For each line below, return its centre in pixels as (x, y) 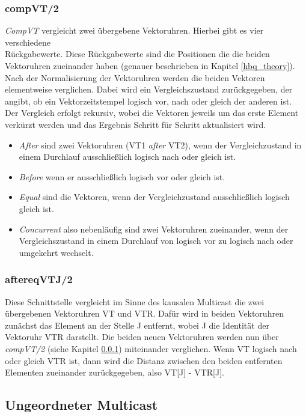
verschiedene (28, 42)
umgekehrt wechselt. (56, 252)
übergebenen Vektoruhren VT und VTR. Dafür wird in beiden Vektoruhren (144, 313)
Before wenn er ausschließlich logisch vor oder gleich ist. (122, 176)
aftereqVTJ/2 (39, 279)
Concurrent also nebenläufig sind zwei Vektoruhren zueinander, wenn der (154, 229)
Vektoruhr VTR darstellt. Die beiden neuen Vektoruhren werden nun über (142, 337)
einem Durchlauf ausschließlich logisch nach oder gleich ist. (127, 157)
